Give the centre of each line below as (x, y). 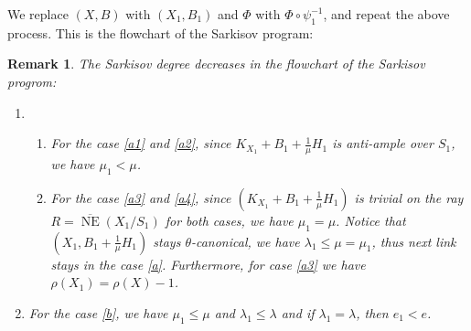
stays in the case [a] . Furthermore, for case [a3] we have (208, 264)
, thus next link (414, 241)
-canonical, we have (245, 241)
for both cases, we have (229, 220)
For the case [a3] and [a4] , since (141, 197)
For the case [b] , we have (98, 312)
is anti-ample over (383, 143)
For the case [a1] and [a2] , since (141, 143)
